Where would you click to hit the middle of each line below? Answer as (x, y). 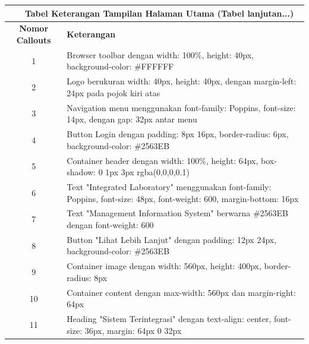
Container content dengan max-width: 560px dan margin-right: (181, 292)
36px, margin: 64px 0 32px (133, 330)
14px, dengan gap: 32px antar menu (132, 119)
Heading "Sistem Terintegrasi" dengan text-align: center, (169, 319)
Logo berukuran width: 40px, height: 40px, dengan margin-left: (182, 81)
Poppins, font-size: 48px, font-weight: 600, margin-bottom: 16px (183, 198)
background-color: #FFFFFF (120, 66)
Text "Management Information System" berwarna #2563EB (178, 213)
